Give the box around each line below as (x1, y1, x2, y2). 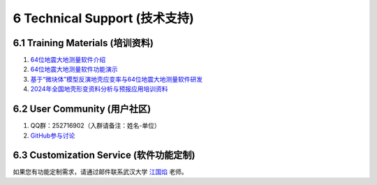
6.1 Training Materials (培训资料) (13, 37, 154, 49)
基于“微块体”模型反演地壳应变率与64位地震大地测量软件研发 (30, 75, 203, 83)
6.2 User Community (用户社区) (13, 103, 151, 115)
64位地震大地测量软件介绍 (30, 56, 106, 64)
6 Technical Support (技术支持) (13, 10, 195, 26)
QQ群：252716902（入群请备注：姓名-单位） (30, 121, 161, 130)
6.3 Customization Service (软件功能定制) (13, 149, 195, 161)
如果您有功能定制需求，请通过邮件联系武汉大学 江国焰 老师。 (13, 168, 188, 176)
